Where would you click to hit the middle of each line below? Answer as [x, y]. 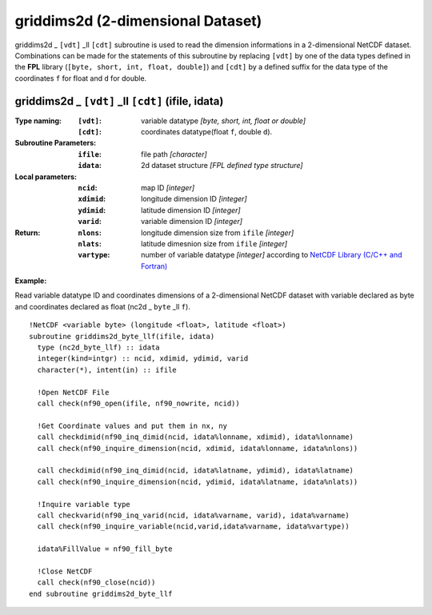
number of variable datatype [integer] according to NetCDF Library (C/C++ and [272, 255]
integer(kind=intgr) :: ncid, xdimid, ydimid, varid [143, 359]
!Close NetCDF [65, 571]
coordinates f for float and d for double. [81, 78]
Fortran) [154, 266]
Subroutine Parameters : [55, 143]
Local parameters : [46, 177]
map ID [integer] [168, 187]
